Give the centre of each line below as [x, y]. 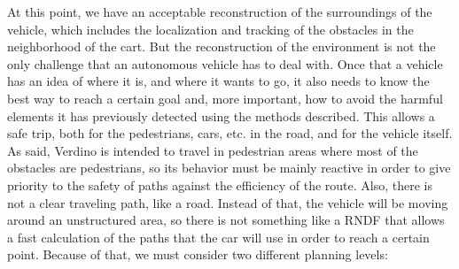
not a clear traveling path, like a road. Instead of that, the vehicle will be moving [228, 202]
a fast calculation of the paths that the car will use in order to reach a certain [218, 237]
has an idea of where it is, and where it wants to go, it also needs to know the [218, 81]
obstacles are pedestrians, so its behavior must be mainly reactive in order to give [229, 168]
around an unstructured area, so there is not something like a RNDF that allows [226, 220]
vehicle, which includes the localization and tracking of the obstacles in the [210, 29]
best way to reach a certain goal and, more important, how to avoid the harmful [225, 98]
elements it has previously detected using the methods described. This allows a [221, 115]
